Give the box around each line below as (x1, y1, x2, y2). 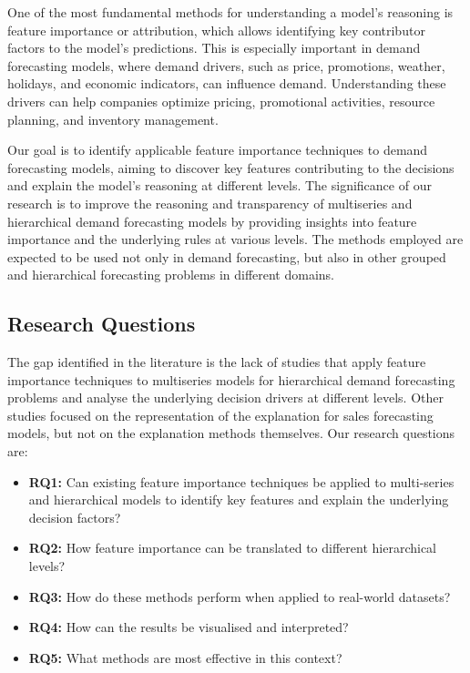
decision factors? (28, 507, 121, 526)
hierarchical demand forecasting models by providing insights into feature (7, 211, 417, 230)
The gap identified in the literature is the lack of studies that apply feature (7, 352, 426, 372)
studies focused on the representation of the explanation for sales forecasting (7, 405, 434, 424)
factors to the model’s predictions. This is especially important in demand (7, 38, 421, 57)
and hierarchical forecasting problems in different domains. (7, 265, 335, 284)
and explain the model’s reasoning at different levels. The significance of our (7, 176, 432, 195)
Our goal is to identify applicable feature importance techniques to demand (7, 140, 428, 159)
